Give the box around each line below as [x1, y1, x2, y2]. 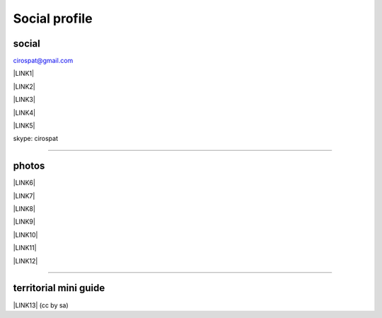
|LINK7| [13, 191, 35, 200]
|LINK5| [13, 121, 35, 130]
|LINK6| [13, 178, 35, 187]
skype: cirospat [13, 135, 59, 143]
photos [13, 160, 45, 172]
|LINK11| [13, 244, 37, 252]
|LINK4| [13, 108, 35, 117]
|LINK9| [13, 217, 35, 226]
